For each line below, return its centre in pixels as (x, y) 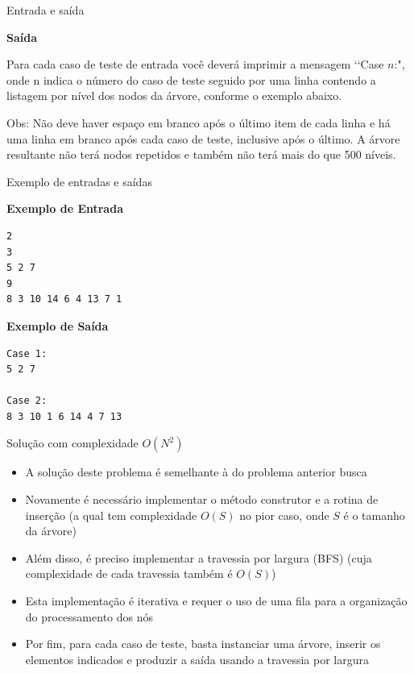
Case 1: (27, 353)
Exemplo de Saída (58, 325)
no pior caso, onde (284, 515)
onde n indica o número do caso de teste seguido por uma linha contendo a (191, 79)
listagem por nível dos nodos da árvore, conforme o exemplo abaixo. (174, 96)
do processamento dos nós (89, 616)
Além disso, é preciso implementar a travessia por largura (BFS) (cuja (199, 557)
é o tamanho (374, 515)
